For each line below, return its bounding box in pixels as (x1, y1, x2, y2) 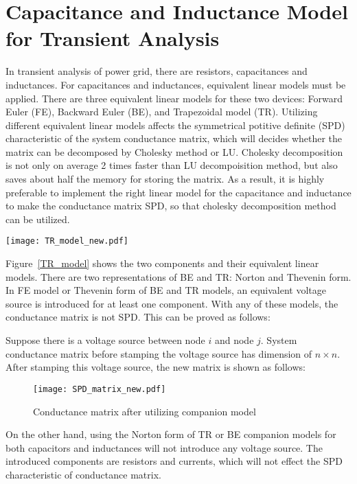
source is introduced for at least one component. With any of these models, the (5, 296, 338, 310)
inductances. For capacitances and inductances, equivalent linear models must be (5, 77, 346, 91)
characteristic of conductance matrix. (5, 467, 161, 481)
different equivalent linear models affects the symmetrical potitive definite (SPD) (5, 117, 345, 132)
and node (214, 333, 254, 347)
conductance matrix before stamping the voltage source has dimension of (5, 346, 312, 360)
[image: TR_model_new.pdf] (5, 236, 128, 246)
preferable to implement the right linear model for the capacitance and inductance (5, 185, 352, 199)
